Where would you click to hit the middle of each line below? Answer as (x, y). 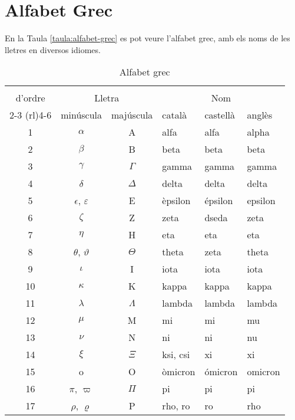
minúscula (82, 115)
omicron (263, 372)
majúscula (132, 115)
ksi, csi (176, 355)
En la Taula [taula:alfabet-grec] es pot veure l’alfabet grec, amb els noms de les (147, 38)
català (175, 115)
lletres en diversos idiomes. (53, 49)
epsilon (261, 201)
